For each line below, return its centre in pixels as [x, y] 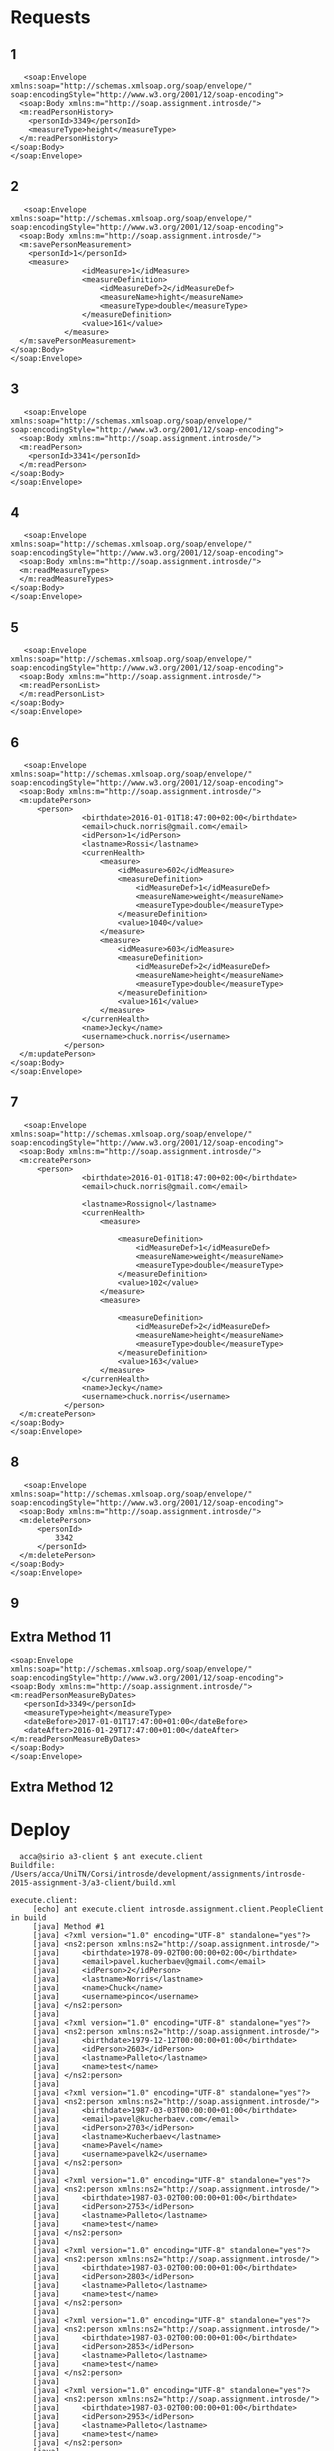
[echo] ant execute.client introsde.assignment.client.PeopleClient [178, 1909]
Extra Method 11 [61, 1637]
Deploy [40, 1830]
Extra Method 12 [62, 1787]
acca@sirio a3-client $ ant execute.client [111, 1857]
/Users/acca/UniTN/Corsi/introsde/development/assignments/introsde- [158, 1874]
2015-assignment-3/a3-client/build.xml [93, 1883]
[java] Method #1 [68, 1927]
